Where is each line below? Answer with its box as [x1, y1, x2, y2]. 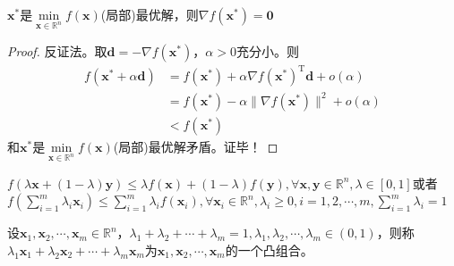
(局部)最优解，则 [100, 5, 199, 23]
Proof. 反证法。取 [7, 41, 107, 60]
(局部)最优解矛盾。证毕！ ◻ [113, 137, 278, 155]
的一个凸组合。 [225, 240, 313, 259]
